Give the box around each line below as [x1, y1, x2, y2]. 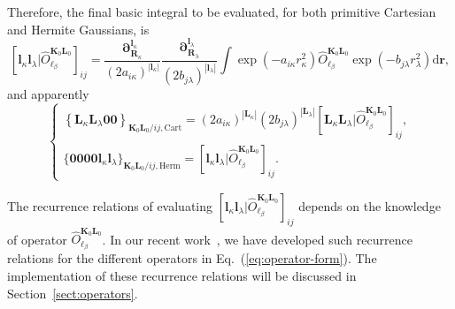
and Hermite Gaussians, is [7, 19, 150, 38]
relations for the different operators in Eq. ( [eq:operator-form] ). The [7, 249, 377, 268]
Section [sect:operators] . [7, 283, 138, 302]
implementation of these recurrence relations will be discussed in [7, 267, 357, 285]
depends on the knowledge [298, 196, 441, 215]
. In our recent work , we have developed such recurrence [102, 230, 413, 248]
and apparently [7, 85, 89, 103]
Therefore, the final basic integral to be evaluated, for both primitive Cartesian [7, 3, 436, 20]
